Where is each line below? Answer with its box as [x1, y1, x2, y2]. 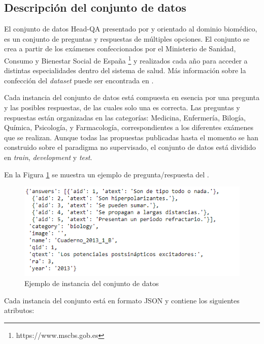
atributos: [4, 305, 35, 316]
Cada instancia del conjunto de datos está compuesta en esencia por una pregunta [4, 92, 259, 103]
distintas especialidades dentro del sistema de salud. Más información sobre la [4, 65, 246, 76]
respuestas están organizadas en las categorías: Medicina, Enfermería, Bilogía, [4, 112, 246, 122]
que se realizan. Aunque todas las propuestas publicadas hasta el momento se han [4, 132, 258, 142]
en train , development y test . [4, 151, 92, 162]
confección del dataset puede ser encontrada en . [4, 75, 154, 85]
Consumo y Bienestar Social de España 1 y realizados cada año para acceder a [4, 53, 248, 66]
